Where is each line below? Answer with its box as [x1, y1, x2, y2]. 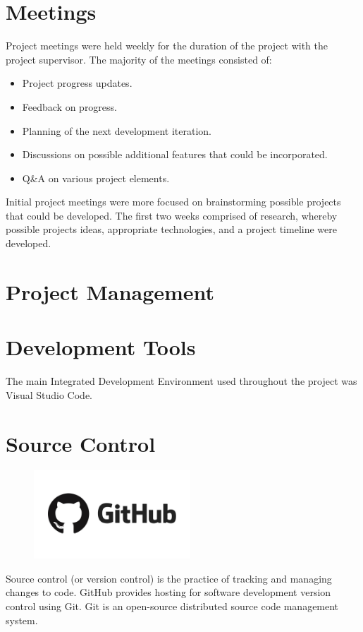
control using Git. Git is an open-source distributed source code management [6, 598, 339, 613]
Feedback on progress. [22, 99, 118, 114]
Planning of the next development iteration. [22, 123, 212, 138]
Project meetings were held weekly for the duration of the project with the [6, 38, 328, 53]
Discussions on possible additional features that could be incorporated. [22, 147, 328, 162]
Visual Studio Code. [6, 387, 92, 402]
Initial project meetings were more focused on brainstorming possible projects [6, 194, 341, 209]
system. [6, 612, 38, 627]
